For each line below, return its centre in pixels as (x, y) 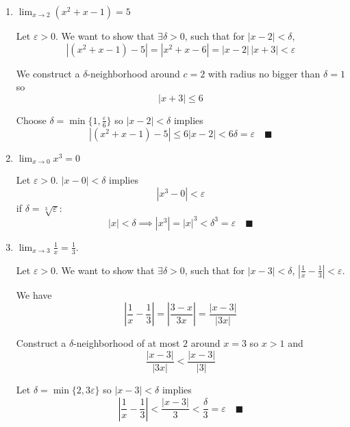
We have (34, 294)
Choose (31, 120)
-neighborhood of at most (127, 343)
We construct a (48, 73)
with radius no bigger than (264, 73)
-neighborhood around (134, 73)
